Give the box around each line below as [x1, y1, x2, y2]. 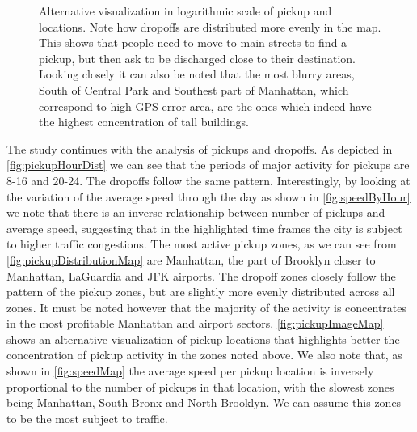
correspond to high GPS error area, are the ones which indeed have [39, 97, 372, 114]
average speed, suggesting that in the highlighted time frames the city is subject [6, 219, 402, 236]
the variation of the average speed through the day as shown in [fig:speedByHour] [6, 188, 411, 205]
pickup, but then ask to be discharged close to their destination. [39, 49, 356, 66]
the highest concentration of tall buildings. [39, 113, 250, 130]
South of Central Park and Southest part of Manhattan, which [39, 81, 349, 98]
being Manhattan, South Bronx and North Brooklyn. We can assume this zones [6, 394, 402, 411]
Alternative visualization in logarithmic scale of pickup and [39, 2, 332, 19]
